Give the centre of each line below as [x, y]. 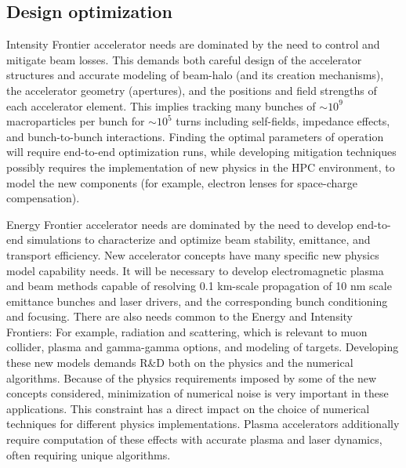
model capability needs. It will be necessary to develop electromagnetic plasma [195, 270]
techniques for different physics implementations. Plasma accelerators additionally [203, 424]
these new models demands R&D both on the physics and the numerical [180, 363]
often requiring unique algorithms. [89, 454]
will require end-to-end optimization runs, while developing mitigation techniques [201, 152]
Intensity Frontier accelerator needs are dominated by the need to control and [193, 44]
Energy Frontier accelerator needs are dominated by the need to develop [180, 224]
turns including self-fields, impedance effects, [283, 121]
